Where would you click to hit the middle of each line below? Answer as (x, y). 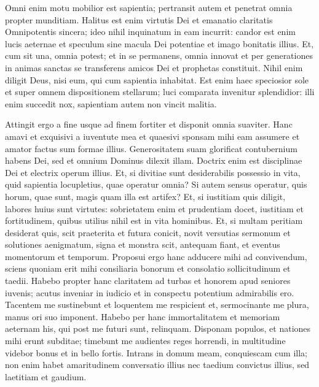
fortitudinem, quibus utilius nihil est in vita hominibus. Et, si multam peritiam (154, 220)
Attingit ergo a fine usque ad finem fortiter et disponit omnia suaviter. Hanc (149, 124)
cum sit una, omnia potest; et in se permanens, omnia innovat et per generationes (159, 56)
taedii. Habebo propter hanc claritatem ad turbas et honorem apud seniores (148, 281)
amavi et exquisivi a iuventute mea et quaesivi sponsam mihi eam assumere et (152, 136)
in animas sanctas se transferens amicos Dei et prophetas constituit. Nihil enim (154, 67)
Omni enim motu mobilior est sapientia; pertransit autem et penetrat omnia (149, 7)
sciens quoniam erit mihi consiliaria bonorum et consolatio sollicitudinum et (148, 268)
